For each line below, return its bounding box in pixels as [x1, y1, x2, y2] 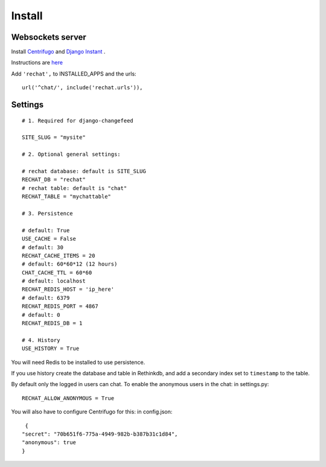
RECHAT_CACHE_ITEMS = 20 [22, 252, 95, 259]
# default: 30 [22, 244, 63, 250]
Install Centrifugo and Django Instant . [11, 48, 106, 56]
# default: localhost [22, 278, 86, 285]
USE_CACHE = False [22, 235, 77, 243]
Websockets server [11, 32, 87, 42]
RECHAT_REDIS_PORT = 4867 [22, 303, 99, 310]
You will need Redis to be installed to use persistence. [11, 358, 145, 366]
